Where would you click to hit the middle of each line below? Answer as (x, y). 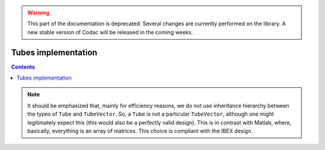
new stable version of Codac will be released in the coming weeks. (110, 32)
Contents (23, 67)
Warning (38, 13)
